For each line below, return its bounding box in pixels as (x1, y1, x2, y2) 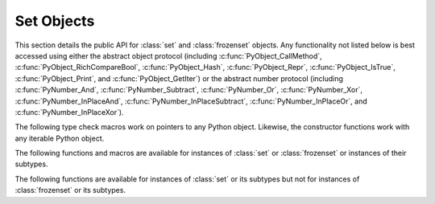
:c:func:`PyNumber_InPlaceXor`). (14, 107, 124, 116)
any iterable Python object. (14, 133, 105, 143)
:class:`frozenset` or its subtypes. (14, 186, 126, 195)
